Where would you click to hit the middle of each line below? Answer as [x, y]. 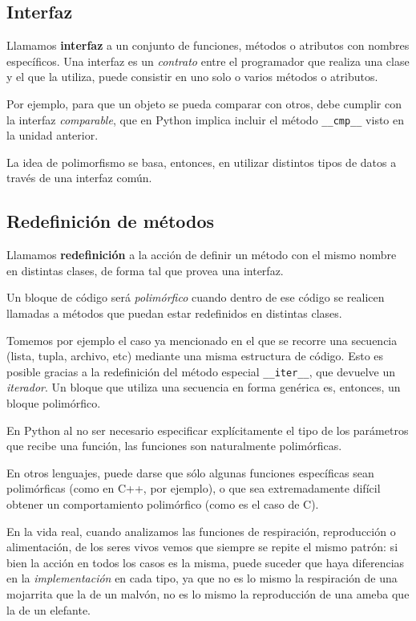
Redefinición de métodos [111, 221]
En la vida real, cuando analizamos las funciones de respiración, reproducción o [201, 531]
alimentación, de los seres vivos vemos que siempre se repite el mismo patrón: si [202, 547]
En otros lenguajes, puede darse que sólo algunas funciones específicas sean [190, 472]
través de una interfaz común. [79, 178]
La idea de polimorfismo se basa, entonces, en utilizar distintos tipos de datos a [202, 162]
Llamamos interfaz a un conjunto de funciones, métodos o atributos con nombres [208, 45]
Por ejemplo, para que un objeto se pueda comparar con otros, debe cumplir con [204, 103]
